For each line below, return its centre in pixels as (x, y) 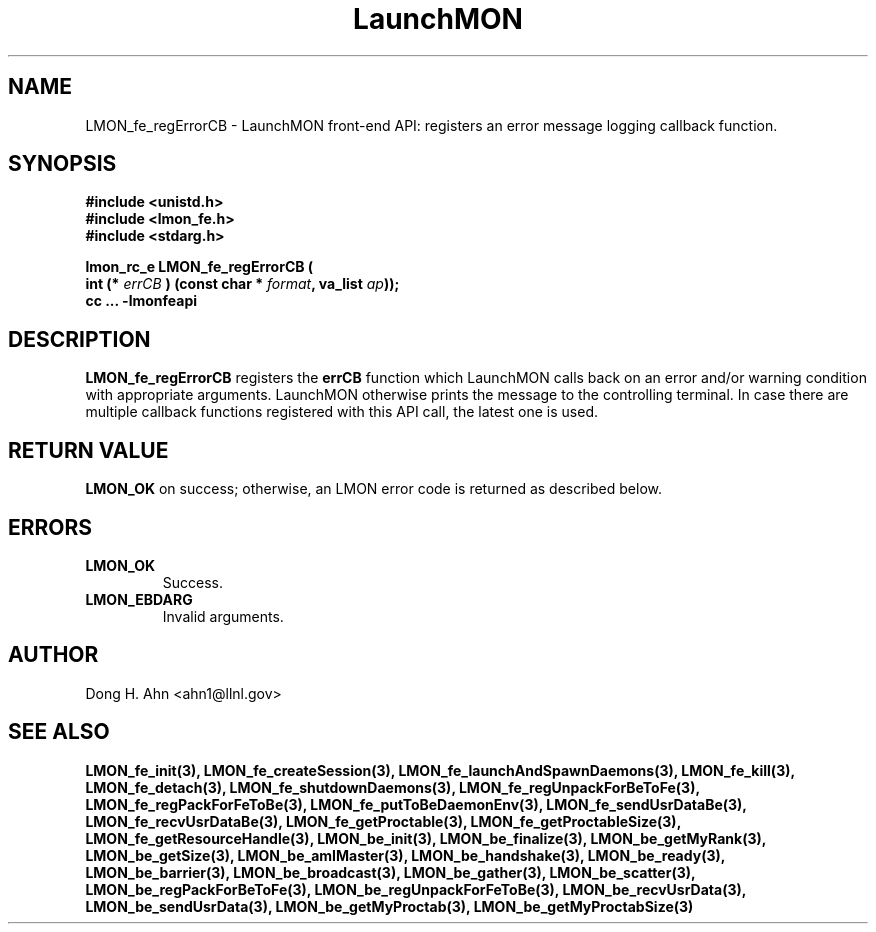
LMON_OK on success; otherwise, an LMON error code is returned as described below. (373, 489)
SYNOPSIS (62, 164)
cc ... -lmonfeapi (141, 301)
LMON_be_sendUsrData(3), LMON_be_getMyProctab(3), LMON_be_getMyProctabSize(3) (389, 906)
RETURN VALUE (88, 450)
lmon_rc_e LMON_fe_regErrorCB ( (199, 267)
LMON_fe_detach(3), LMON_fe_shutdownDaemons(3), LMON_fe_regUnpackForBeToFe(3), (392, 787)
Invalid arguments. (223, 616)
